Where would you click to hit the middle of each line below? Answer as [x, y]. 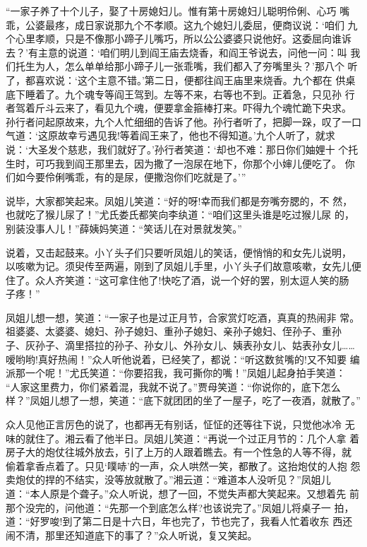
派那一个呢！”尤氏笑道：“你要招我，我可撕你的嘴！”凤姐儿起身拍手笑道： [176, 373]
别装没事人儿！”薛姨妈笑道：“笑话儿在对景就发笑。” [124, 228]
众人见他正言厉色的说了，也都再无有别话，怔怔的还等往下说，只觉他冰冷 [174, 424]
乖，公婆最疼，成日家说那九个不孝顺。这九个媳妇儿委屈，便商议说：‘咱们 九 [182, 24]
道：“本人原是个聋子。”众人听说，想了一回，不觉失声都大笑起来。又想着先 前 [182, 493]
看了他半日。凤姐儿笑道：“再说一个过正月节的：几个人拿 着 [222, 438]
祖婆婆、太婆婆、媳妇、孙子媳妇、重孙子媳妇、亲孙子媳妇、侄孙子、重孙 [174, 331]
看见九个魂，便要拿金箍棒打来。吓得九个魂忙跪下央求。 [223, 108]
